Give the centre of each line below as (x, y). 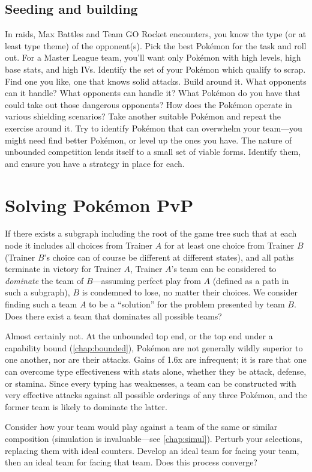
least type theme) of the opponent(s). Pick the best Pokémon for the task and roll (156, 45)
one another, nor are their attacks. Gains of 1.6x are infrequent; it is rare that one (156, 359)
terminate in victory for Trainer (63, 269)
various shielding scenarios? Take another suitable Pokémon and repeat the (143, 116)
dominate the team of (44, 280)
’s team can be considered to (224, 269)
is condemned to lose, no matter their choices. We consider (190, 292)
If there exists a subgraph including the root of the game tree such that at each (151, 233)
